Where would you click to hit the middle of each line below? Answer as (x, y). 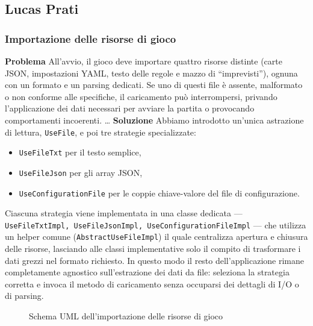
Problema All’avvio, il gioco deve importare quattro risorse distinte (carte (144, 61)
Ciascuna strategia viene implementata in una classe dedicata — (124, 213)
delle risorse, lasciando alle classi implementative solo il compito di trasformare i (153, 249)
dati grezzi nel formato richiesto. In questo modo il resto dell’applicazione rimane (155, 260)
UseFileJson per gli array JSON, (81, 172)
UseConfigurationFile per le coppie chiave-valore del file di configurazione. (159, 193)
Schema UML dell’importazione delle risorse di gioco (126, 316)
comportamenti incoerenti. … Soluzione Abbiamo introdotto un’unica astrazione (154, 120)
